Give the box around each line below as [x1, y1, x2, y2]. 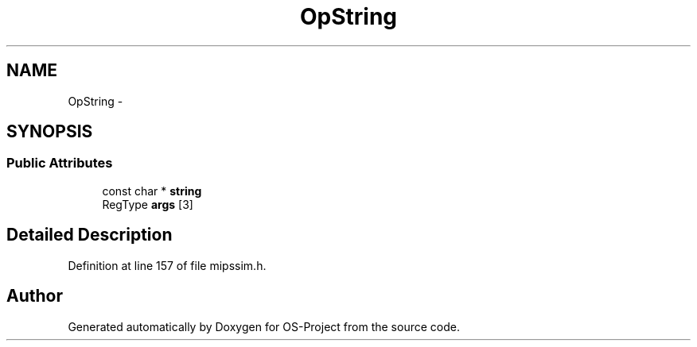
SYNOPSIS [6, 121, 93, 142]
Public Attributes [6, 155, 113, 172]
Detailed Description [6, 225, 173, 245]
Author [6, 286, 63, 307]
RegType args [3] [102, 197, 193, 211]
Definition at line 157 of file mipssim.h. [68, 258, 267, 272]
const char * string [102, 183, 202, 198]
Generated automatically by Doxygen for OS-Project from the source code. [68, 319, 460, 334]
